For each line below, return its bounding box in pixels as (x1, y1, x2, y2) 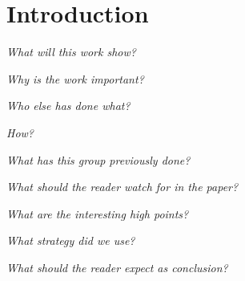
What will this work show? (6, 43, 136, 60)
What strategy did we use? (6, 232, 135, 249)
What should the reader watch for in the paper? (6, 178, 239, 195)
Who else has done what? (6, 97, 131, 114)
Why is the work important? (6, 70, 144, 87)
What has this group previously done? (6, 151, 191, 168)
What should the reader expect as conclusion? (6, 259, 228, 275)
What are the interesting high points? (6, 205, 189, 222)
